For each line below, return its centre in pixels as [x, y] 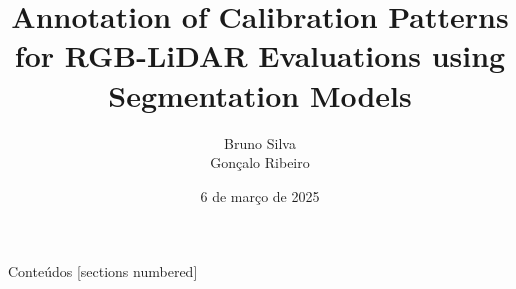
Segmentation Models [260, 94]
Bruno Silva [260, 142]
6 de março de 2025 [260, 195]
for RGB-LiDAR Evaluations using [260, 55]
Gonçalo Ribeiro [260, 162]
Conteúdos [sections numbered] [103, 271]
